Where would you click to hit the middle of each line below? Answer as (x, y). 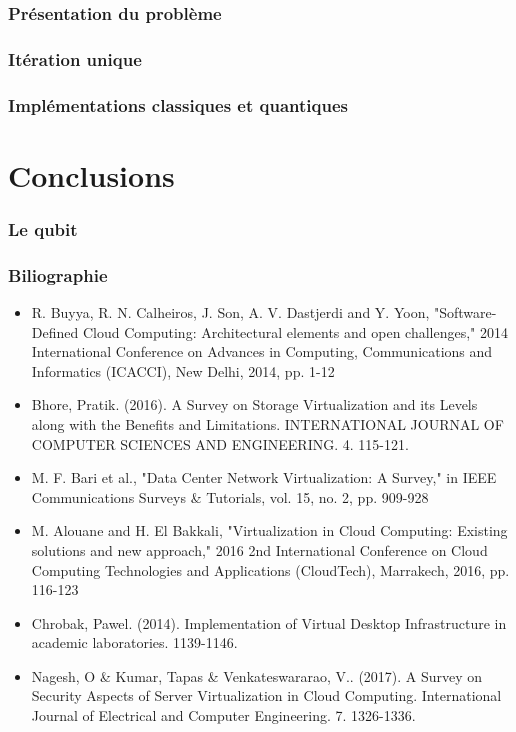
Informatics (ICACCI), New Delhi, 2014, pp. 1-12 (183, 370)
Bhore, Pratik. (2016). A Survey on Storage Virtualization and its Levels (254, 404)
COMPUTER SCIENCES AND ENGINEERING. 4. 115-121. (220, 443)
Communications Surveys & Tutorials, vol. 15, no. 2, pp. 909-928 (230, 496)
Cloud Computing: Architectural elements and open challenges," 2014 (295, 331)
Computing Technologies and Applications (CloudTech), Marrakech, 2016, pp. (270, 569)
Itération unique (75, 58)
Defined (55, 331)
